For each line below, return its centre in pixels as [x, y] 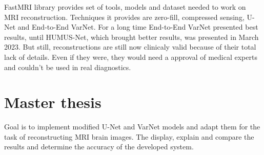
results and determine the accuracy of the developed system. [99, 147]
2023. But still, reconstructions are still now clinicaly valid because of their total [130, 47]
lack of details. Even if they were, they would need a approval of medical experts [131, 57]
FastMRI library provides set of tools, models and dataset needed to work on [125, 7]
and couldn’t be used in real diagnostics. [68, 67]
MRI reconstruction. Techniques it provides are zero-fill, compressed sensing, [124, 17]
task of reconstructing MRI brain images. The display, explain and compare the [129, 136]
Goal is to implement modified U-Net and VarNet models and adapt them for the [132, 127]
